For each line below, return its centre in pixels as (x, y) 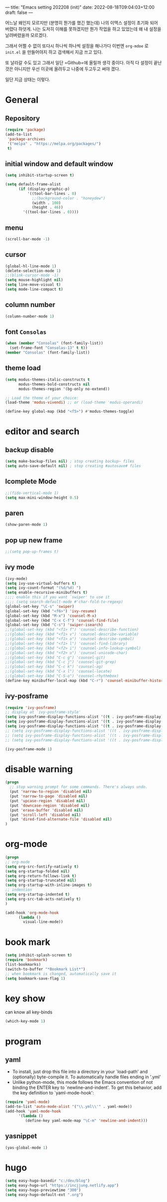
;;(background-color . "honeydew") (69, 198)
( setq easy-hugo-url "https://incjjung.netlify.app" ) (62, 1186)
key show (25, 998)
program (23, 1041)
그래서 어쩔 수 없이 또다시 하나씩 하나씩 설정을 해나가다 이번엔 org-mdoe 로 (77, 46)
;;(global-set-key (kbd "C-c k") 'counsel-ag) (54, 667)
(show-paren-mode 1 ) (27, 525)
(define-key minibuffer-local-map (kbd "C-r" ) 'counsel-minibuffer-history (85, 681)
